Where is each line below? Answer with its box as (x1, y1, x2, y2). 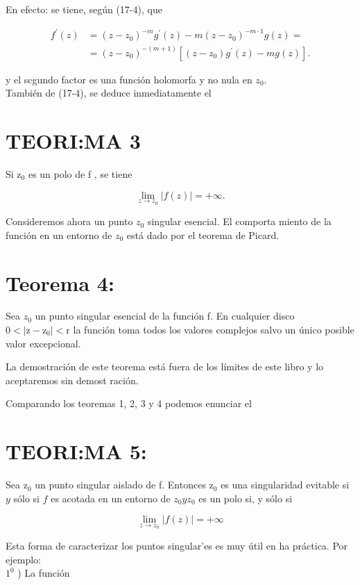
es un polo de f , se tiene (28, 166, 132, 181)
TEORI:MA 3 (6, 126, 141, 154)
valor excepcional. (6, 336, 81, 350)
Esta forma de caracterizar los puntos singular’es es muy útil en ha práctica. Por (6, 538, 348, 552)
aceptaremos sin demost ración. (6, 372, 139, 387)
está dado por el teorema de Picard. (126, 227, 280, 242)
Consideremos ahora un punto (6, 214, 133, 229)
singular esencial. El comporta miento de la (147, 214, 332, 229)
